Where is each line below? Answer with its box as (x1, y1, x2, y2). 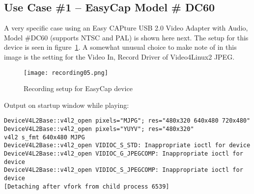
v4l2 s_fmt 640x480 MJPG (4, 133, 85, 141)
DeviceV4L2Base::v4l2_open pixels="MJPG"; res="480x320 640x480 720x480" (4, 117, 251, 125)
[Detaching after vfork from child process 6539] (4, 183, 169, 190)
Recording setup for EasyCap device (24, 83, 133, 94)
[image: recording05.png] (24, 69, 108, 76)
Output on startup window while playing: (4, 99, 129, 110)
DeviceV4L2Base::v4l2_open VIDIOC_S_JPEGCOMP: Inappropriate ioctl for (4, 166, 243, 174)
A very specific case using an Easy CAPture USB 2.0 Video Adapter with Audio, (4, 23, 248, 33)
